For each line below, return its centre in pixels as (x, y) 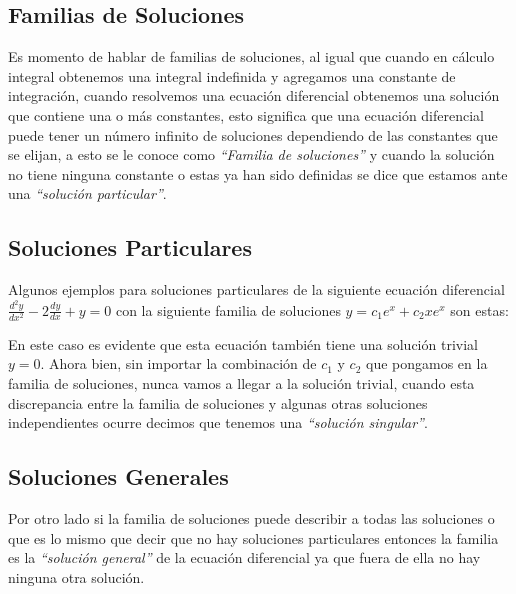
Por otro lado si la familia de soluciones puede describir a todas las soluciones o (251, 517)
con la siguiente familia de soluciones (228, 309)
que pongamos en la (427, 363)
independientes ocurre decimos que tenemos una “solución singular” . (218, 422)
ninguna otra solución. (76, 576)
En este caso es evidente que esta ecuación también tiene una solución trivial (243, 343)
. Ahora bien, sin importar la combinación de (178, 363)
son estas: (479, 309)
